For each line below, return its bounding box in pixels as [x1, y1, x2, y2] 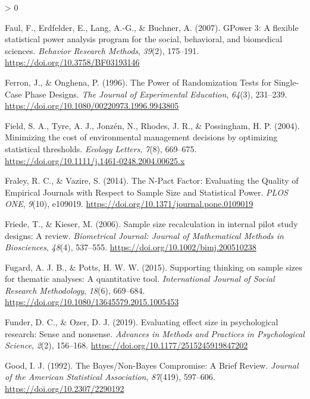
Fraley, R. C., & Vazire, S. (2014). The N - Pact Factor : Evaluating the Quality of [5, 174, 299, 187]
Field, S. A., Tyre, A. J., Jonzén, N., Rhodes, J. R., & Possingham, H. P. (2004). [5, 119, 300, 131]
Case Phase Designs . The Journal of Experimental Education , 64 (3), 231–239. [5, 87, 287, 100]
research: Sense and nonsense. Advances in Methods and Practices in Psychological [5, 327, 305, 340]
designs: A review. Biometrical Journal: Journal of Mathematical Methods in [5, 229, 284, 241]
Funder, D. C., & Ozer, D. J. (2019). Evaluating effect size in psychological [5, 316, 278, 328]
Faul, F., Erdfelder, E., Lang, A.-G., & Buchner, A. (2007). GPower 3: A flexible [5, 21, 299, 33]
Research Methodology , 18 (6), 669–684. [5, 284, 145, 296]
